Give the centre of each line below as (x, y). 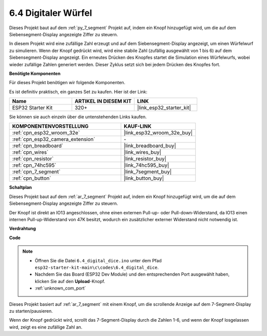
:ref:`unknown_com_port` (60, 288)
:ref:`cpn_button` (32, 178)
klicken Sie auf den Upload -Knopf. (70, 281)
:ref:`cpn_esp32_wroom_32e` (46, 133)
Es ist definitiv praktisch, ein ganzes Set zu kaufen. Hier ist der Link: (78, 92)
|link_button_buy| (144, 178)
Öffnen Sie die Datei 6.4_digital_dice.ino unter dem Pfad (98, 260)
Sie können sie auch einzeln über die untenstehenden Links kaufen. (78, 117)
